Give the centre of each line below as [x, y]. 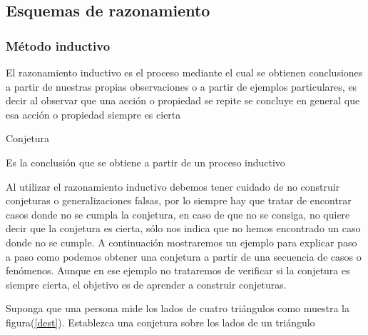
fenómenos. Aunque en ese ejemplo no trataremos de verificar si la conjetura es [178, 270]
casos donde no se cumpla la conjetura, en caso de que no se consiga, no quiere [178, 214]
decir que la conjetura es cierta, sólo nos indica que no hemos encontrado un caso [183, 228]
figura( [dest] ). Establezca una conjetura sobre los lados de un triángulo [160, 322]
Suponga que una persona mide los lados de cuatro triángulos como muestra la [178, 308]
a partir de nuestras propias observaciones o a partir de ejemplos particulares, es [182, 86]
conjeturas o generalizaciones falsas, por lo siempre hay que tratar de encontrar [179, 200]
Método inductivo [58, 45]
